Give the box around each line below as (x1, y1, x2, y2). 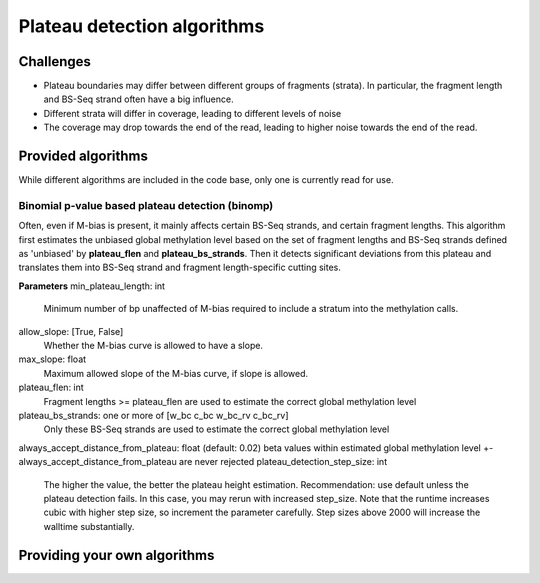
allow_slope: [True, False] (18, 325, 124, 337)
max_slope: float (18, 353, 87, 365)
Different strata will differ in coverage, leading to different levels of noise (43, 107, 342, 119)
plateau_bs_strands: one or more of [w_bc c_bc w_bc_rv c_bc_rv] (18, 409, 289, 421)
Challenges (18, 53, 92, 70)
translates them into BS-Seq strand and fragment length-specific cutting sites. (18, 261, 342, 274)
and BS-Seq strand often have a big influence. (43, 93, 234, 105)
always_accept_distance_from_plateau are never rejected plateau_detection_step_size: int (18, 456, 388, 468)
